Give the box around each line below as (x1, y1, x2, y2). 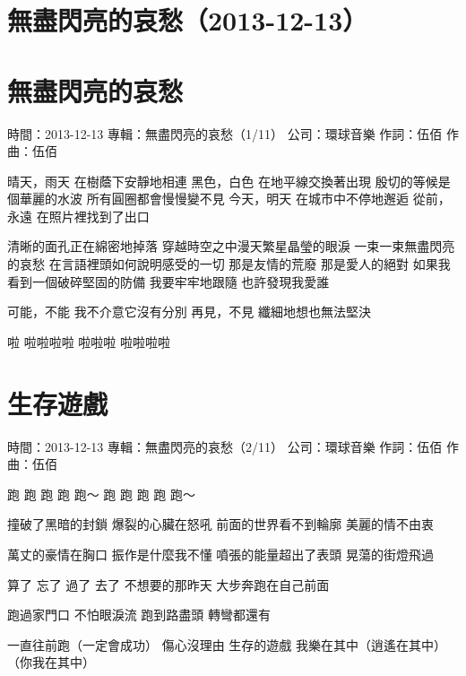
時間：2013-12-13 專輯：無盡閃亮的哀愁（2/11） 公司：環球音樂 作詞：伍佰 (7, 437, 443, 455)
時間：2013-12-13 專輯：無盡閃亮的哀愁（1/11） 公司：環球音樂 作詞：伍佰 (7, 124, 443, 143)
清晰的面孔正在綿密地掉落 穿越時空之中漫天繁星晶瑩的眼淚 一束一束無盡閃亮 (7, 237, 455, 256)
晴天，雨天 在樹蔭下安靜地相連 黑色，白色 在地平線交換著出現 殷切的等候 (7, 171, 438, 190)
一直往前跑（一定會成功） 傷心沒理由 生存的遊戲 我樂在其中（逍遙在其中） (7, 635, 446, 654)
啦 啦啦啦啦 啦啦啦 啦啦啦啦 (7, 332, 170, 351)
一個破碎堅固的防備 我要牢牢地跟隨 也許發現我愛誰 (31, 272, 330, 290)
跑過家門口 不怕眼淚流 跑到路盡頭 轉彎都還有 (7, 605, 271, 624)
